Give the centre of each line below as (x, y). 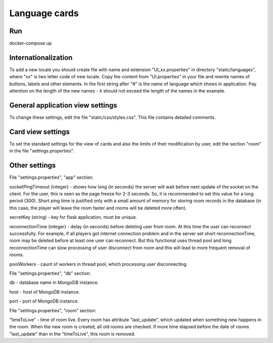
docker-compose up (31, 43)
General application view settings (63, 105)
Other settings (33, 165)
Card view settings (40, 132)
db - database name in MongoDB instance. (54, 282)
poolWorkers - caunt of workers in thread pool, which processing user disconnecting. (99, 264)
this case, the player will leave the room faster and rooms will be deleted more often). (98, 208)
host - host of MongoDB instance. (45, 292)
